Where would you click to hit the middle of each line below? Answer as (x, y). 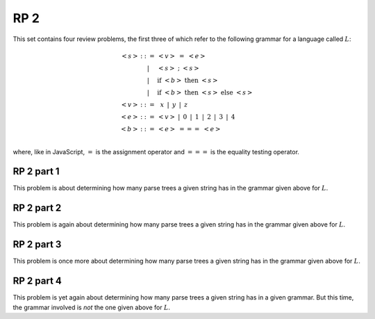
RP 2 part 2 (37, 208)
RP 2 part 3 (37, 244)
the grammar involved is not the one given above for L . (91, 307)
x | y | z (174, 105)
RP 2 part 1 (36, 171)
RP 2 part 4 (37, 281)
